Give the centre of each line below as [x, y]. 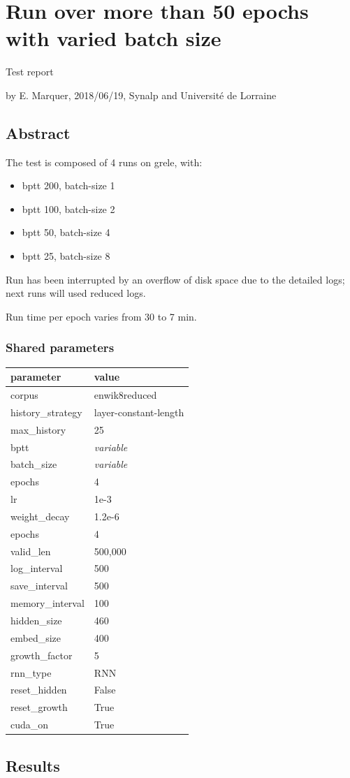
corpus [24, 395]
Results [33, 765]
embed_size [36, 637]
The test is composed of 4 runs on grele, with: [104, 162]
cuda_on [30, 725]
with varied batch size [114, 38]
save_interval [39, 586]
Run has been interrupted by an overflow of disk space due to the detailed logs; [175, 279]
